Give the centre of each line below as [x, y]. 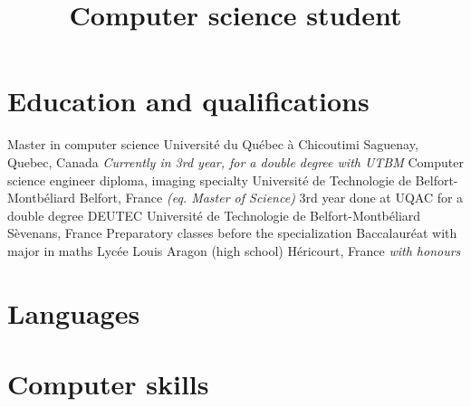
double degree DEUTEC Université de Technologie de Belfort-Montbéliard [214, 215]
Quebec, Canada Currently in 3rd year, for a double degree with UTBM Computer [235, 161]
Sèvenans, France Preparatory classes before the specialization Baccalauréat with [232, 233]
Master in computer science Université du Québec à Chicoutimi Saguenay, [213, 144]
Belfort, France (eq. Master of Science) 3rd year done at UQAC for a [271, 198]
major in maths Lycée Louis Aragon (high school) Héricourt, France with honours [234, 250]
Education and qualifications [188, 101]
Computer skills [108, 384]
